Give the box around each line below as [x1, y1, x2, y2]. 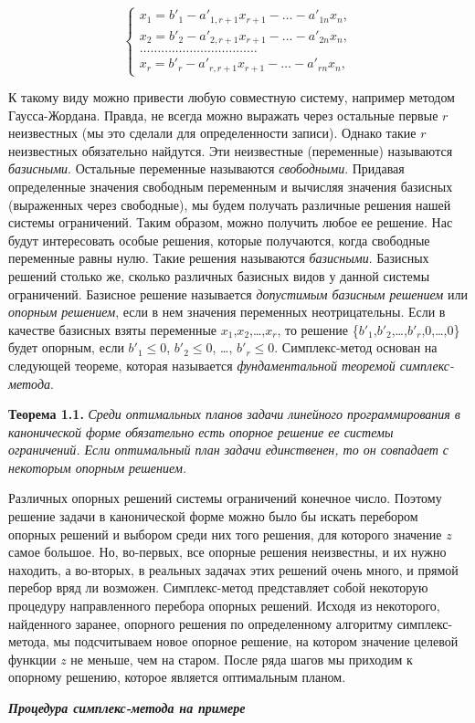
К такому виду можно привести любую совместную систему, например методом [8, 88, 455, 106]
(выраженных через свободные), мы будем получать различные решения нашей [8, 194, 451, 214]
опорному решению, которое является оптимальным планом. [8, 667, 346, 686]
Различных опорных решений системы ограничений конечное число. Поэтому [8, 488, 442, 508]
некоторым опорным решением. [8, 457, 187, 477]
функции [8, 649, 57, 668]
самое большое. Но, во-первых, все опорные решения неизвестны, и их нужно [8, 542, 447, 561]
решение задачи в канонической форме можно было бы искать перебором [8, 507, 418, 526]
